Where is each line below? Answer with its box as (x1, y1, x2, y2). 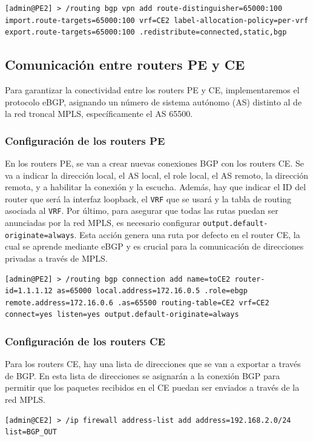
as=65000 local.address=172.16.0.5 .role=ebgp (56, 287, 248, 296)
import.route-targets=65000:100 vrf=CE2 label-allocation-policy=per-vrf (5, 16, 309, 25)
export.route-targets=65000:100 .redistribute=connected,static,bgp (5, 28, 287, 37)
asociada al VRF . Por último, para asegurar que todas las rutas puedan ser (5, 204, 278, 217)
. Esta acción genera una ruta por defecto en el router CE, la (74, 228, 300, 240)
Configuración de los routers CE (5, 333, 165, 348)
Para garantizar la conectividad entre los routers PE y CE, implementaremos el (5, 83, 300, 96)
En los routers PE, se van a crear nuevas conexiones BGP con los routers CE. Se (5, 156, 304, 169)
